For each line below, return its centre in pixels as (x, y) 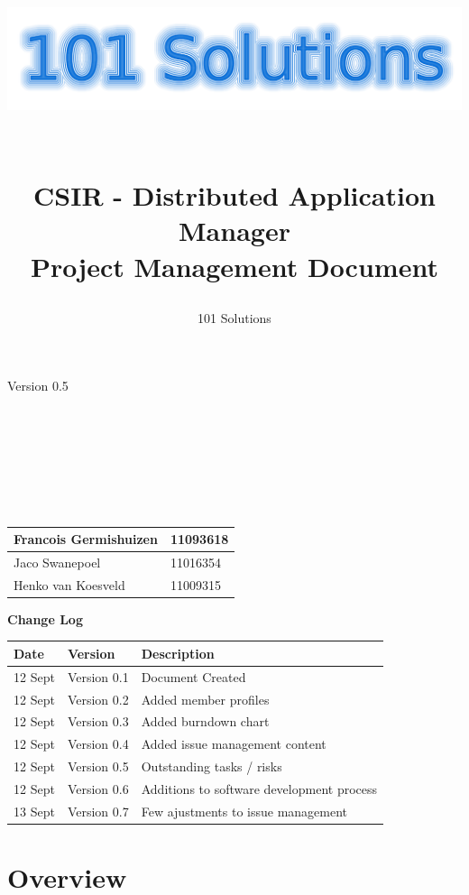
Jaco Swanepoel (57, 562)
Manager (234, 231)
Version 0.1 (98, 676)
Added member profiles (205, 699)
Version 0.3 (98, 721)
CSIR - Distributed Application (234, 195)
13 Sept (34, 811)
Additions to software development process (259, 789)
